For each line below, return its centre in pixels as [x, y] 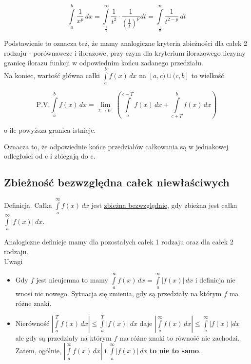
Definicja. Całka [28, 205]
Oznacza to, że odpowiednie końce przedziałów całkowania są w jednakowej [116, 146]
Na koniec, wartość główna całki [52, 75]
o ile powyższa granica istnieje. [50, 130]
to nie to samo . [175, 351]
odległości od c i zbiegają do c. [50, 156]
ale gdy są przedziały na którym [63, 337]
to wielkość [208, 75]
